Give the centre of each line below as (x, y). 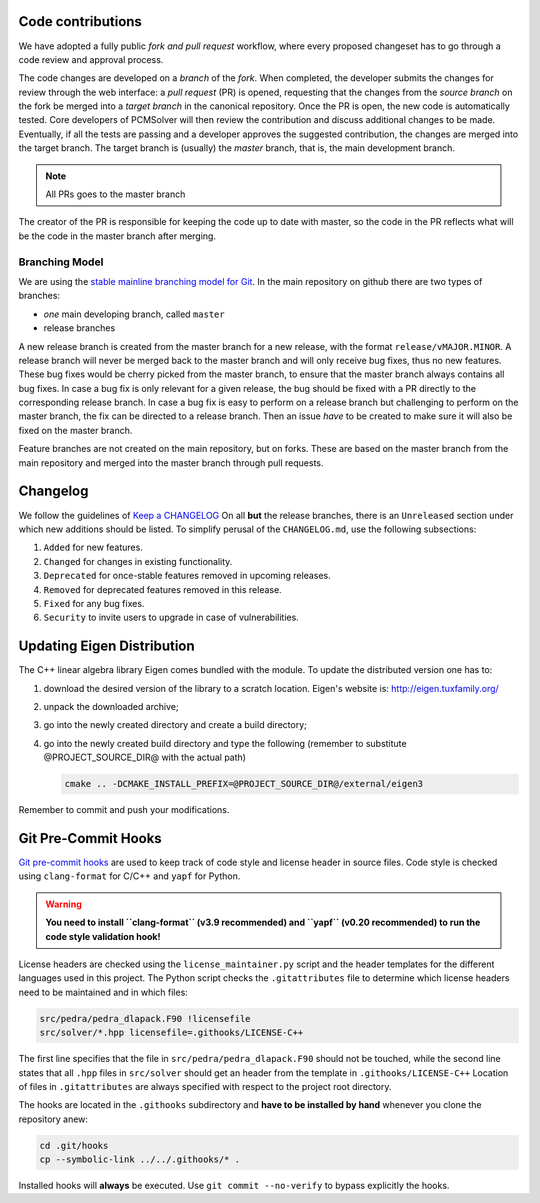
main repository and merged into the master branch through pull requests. (171, 462)
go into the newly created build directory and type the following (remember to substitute (225, 743)
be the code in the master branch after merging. (117, 236)
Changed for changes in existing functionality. (138, 561)
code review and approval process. (91, 59)
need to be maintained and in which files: (103, 992)
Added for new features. (93, 547)
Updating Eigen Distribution (106, 646)
